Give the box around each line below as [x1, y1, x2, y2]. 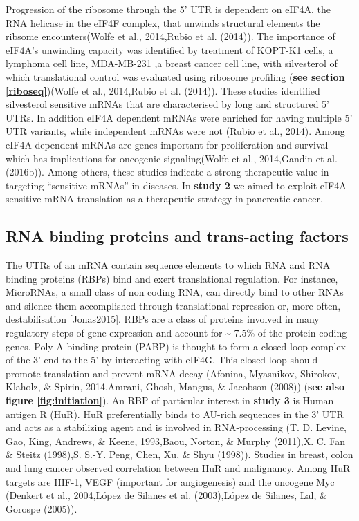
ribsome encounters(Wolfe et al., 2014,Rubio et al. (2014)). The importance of [6, 29, 335, 44]
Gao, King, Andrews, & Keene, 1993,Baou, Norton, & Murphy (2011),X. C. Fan [6, 433, 346, 448]
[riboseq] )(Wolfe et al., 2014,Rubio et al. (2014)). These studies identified [6, 83, 320, 97]
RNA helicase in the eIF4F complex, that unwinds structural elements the [6, 15, 320, 30]
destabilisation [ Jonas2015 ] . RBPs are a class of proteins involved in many [6, 312, 320, 326]
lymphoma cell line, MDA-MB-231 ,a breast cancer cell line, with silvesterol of [6, 56, 338, 70]
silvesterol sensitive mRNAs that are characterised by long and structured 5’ [6, 97, 329, 111]
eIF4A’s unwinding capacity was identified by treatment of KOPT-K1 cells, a [6, 42, 333, 57]
